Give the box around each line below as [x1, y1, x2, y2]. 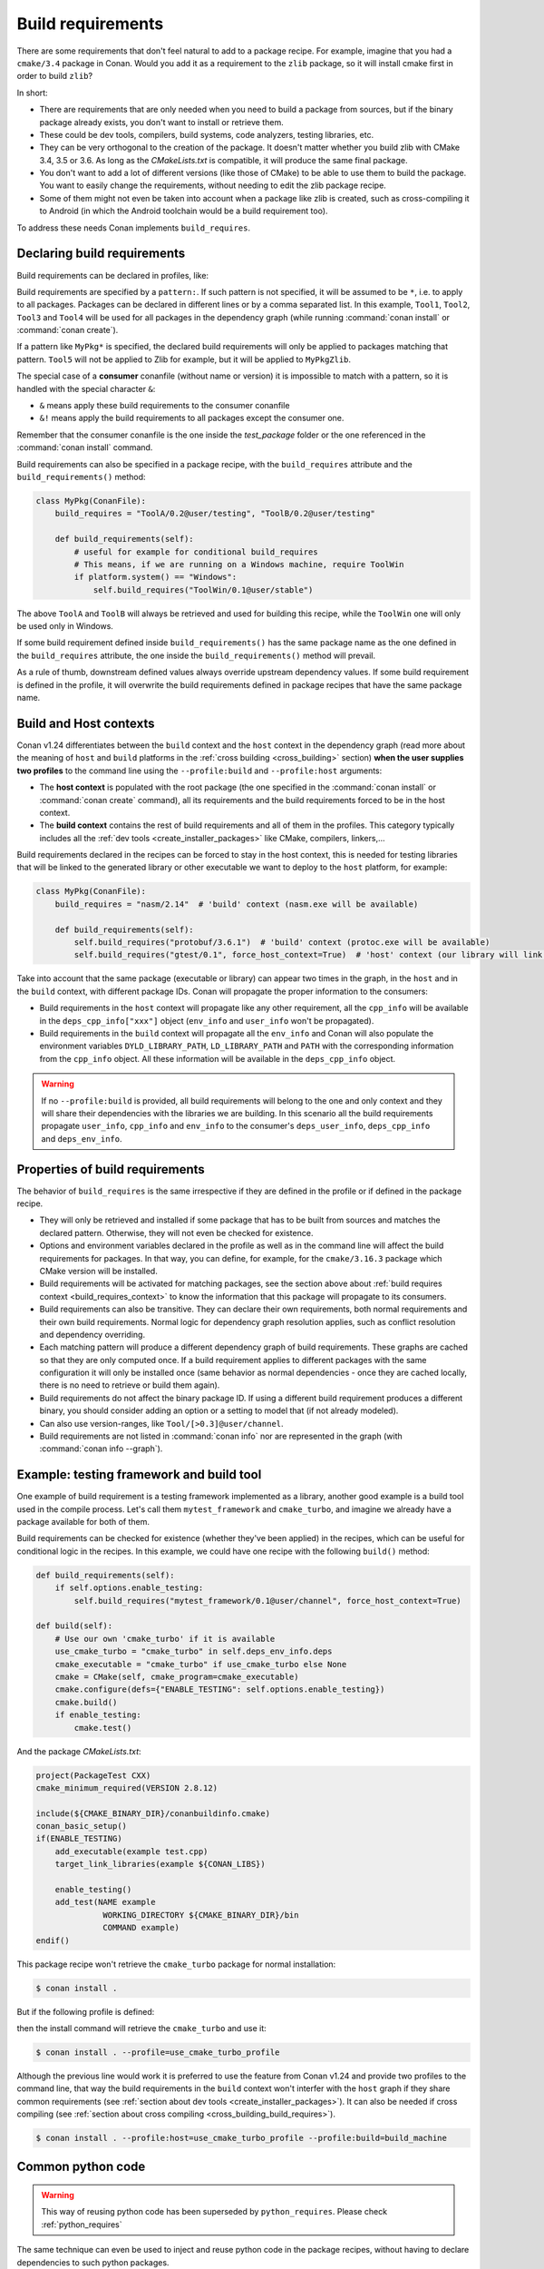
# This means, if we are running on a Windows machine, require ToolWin [73, 559, 404, 569]
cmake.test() [73, 1723, 132, 1733]
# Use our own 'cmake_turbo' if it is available [54, 1634, 276, 1644]
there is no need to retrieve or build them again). [39, 1380, 220, 1390]
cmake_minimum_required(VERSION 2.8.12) [35, 1783, 218, 1793]
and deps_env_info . [41, 1133, 122, 1144]
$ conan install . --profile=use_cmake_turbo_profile [35, 2047, 280, 2058]
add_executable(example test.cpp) [54, 1846, 209, 1856]
